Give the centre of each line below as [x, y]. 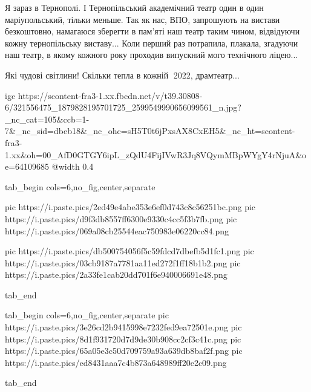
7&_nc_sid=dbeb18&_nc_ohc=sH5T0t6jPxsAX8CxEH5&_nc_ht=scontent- [150, 131]
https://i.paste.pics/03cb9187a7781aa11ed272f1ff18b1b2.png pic [123, 262]
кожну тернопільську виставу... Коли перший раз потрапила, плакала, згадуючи [152, 43]
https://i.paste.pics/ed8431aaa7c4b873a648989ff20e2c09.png [116, 362]
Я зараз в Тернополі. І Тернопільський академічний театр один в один [134, 7]
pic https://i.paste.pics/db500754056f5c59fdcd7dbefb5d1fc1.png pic [129, 251]
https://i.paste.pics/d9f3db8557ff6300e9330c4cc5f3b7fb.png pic [121, 218]
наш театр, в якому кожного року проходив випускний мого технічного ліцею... [152, 55]
